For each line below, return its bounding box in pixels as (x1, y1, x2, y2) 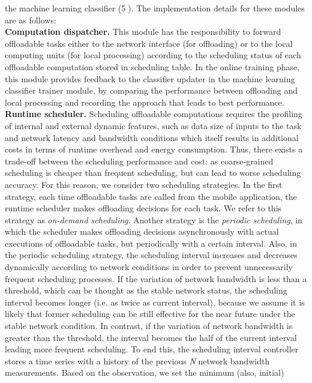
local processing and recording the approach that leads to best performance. (5, 95, 284, 108)
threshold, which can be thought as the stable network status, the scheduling (5, 284, 287, 297)
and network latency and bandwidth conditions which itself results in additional (5, 131, 299, 143)
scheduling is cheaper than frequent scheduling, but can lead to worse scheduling (5, 166, 301, 179)
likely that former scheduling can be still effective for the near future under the (5, 307, 295, 320)
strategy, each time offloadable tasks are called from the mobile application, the (5, 190, 297, 202)
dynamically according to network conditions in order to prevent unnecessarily (5, 261, 293, 273)
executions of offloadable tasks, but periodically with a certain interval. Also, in (5, 237, 297, 249)
